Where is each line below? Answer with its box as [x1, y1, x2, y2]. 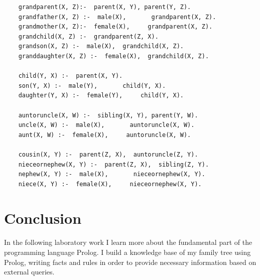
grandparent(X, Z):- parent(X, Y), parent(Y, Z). [18, 4, 191, 11]
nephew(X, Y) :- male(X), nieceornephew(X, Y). [18, 171, 205, 178]
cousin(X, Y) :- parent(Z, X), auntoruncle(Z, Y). [18, 151, 198, 158]
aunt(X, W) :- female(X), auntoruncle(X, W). [18, 131, 191, 138]
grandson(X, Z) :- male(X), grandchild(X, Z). [18, 43, 184, 50]
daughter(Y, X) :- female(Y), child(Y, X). [18, 92, 184, 99]
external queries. [4, 266, 55, 277]
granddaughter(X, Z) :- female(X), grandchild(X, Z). [18, 52, 209, 60]
